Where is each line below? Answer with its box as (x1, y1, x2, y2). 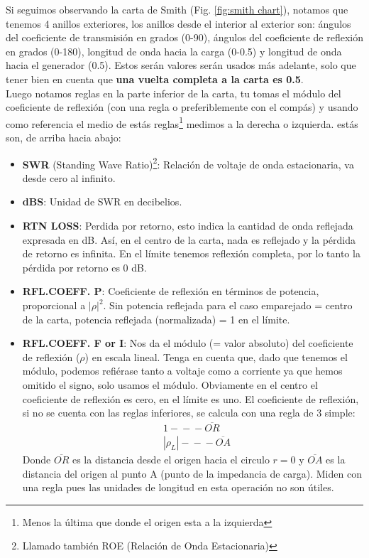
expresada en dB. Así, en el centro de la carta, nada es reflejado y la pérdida (22, 232, 356, 247)
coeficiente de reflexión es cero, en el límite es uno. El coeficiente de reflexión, (22, 391, 359, 406)
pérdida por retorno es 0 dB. (22, 259, 147, 274)
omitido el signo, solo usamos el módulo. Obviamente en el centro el (22, 377, 318, 392)
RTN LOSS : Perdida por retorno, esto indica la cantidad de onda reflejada (22, 218, 353, 233)
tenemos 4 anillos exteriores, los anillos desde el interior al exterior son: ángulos (6, 16, 351, 31)
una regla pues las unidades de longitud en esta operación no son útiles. (22, 480, 334, 495)
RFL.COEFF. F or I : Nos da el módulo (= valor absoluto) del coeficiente (22, 336, 353, 350)
